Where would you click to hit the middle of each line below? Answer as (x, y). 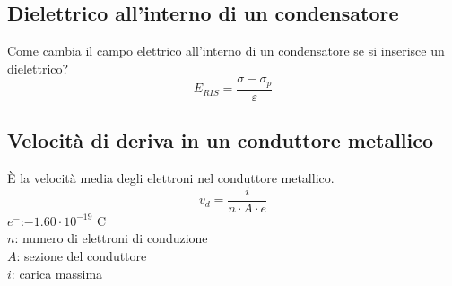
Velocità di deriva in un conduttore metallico (221, 140)
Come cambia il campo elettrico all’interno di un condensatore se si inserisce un (226, 51)
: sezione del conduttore (82, 255)
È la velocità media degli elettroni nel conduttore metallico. (171, 178)
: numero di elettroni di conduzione (111, 238)
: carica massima (57, 273)
